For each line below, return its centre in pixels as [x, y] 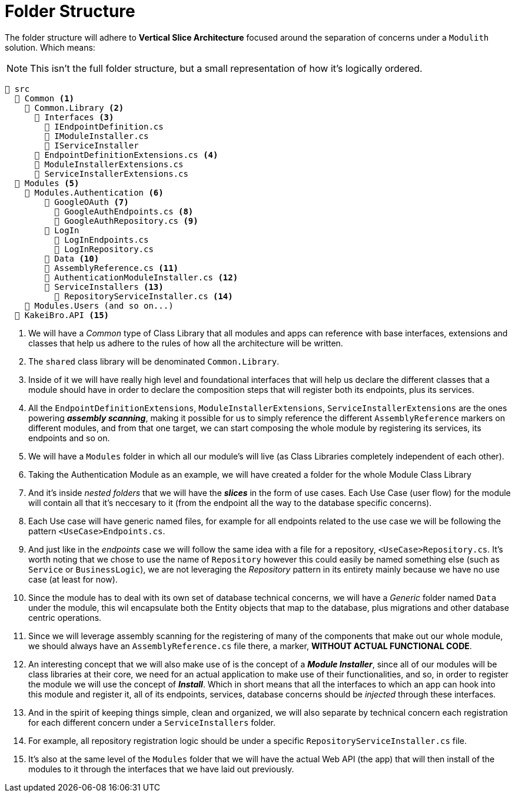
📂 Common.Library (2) [74, 108]
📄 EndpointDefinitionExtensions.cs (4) [126, 155]
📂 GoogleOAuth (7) [87, 202]
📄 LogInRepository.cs [104, 249]
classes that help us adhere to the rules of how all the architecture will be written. [186, 343]
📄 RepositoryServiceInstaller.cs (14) [144, 296]
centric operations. [65, 617]
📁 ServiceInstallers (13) [104, 287]
